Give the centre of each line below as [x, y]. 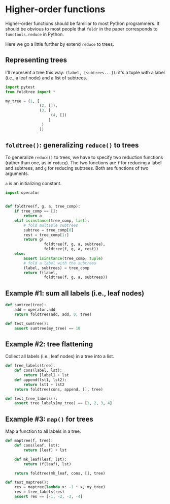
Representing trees [36, 60]
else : [20, 254]
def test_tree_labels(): [31, 398]
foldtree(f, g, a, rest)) [71, 249]
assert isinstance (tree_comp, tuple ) [63, 258]
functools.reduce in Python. [35, 34]
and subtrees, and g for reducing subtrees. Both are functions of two [77, 168]
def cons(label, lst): [38, 370]
